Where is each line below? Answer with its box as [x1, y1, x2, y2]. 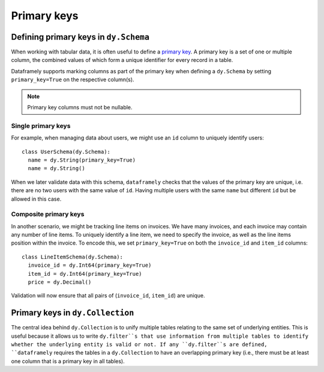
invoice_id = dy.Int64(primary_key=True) [28, 262, 152, 269]
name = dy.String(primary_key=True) [28, 156, 136, 163]
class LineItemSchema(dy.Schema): [22, 253, 123, 260]
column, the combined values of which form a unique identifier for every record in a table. [11, 56, 233, 64]
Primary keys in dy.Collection [11, 308, 134, 318]
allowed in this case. [11, 195, 62, 203]
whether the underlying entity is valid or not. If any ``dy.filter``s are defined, [11, 341, 268, 348]
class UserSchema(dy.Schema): [22, 148, 111, 155]
